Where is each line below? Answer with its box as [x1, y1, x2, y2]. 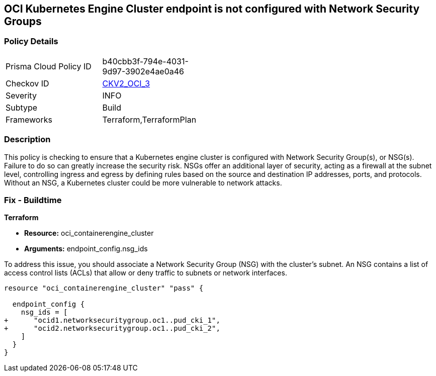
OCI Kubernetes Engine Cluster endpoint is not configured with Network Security [4, 3, 420, 15]
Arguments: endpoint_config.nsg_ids [24, 244, 148, 253]
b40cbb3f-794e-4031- [102, 56, 189, 66]
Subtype [6, 102, 38, 113]
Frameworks [6, 114, 52, 125]
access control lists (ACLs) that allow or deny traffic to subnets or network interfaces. [4, 268, 287, 277]
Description [4, 134, 51, 145]
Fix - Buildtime [4, 195, 62, 205]
